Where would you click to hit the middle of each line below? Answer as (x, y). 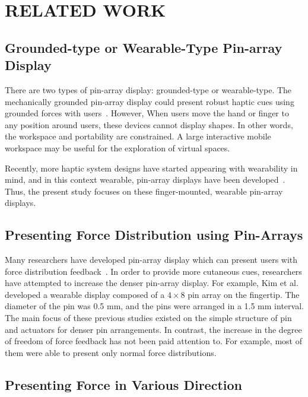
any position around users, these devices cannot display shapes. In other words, (149, 124)
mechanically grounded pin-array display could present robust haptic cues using (150, 101)
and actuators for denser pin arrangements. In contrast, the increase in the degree (153, 329)
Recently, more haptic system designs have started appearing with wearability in (151, 168)
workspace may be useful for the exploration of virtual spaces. (118, 147)
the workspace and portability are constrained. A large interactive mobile (138, 136)
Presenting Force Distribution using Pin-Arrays (154, 235)
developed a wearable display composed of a (85, 294)
